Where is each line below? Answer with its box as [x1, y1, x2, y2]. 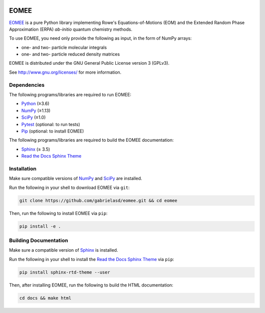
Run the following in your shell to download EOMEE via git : [9, 184, 130, 190]
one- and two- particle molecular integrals [21, 44, 107, 50]
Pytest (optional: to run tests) [21, 121, 80, 127]
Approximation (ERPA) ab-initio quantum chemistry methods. [9, 26, 132, 32]
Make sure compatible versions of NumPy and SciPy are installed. [9, 176, 142, 182]
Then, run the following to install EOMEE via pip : [9, 210, 108, 216]
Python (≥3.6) [21, 101, 50, 106]
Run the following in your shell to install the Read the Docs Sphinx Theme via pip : [9, 256, 174, 262]
